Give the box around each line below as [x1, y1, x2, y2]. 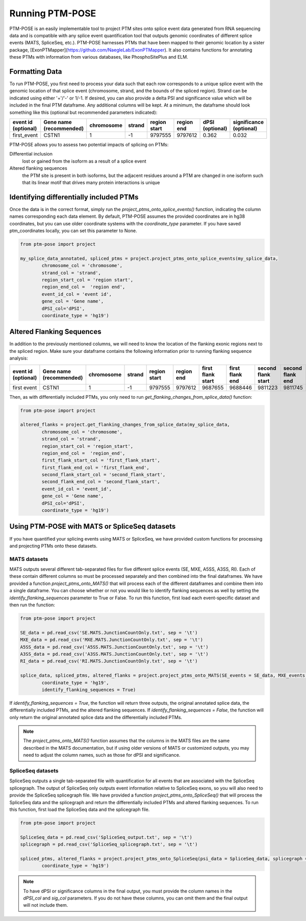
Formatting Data [9, 67, 62, 76]
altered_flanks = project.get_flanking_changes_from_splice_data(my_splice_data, [20, 422, 231, 428]
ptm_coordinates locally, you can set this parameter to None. [9, 227, 137, 234]
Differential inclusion [9, 151, 53, 157]
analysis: [9, 355, 28, 362]
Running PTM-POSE [9, 8, 96, 19]
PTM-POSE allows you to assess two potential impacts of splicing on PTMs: [9, 141, 169, 147]
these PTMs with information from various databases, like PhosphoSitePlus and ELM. [9, 54, 188, 60]
